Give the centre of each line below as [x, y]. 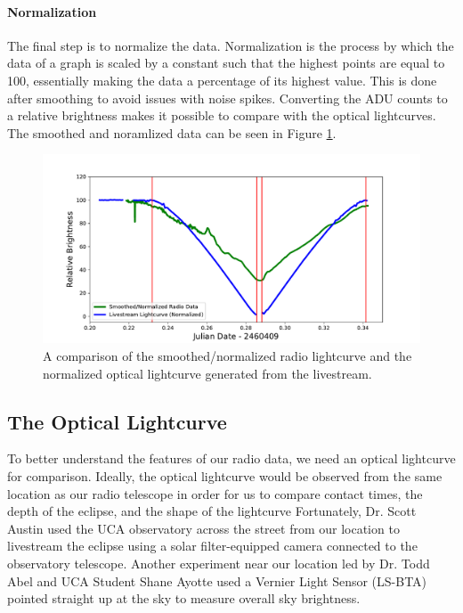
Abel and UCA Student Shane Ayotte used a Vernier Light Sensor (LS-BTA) [217, 580]
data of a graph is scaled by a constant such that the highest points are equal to [226, 63]
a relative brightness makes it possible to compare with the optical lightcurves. [222, 115]
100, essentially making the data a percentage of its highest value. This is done [222, 80]
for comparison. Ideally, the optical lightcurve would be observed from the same [225, 475]
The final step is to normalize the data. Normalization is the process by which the [231, 45]
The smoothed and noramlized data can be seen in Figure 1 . [172, 132]
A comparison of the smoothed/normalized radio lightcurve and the [227, 355]
